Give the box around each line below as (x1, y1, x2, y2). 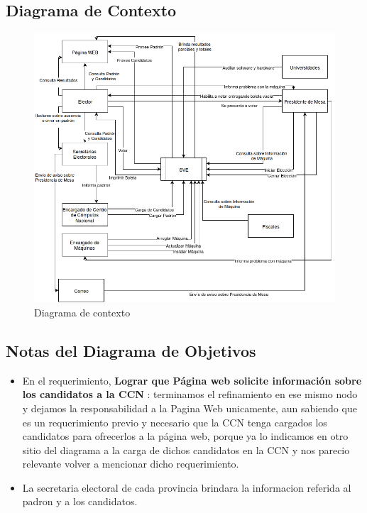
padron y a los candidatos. (22, 494, 138, 509)
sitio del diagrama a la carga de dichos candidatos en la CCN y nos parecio (22, 442, 350, 457)
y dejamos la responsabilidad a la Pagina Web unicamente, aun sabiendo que (22, 400, 357, 415)
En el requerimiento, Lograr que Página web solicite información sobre (22, 373, 362, 387)
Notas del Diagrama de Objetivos (6, 339, 256, 361)
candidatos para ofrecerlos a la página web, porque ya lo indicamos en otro (22, 429, 349, 443)
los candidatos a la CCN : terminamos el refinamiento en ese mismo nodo (22, 387, 358, 402)
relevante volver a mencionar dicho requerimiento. (22, 456, 239, 471)
